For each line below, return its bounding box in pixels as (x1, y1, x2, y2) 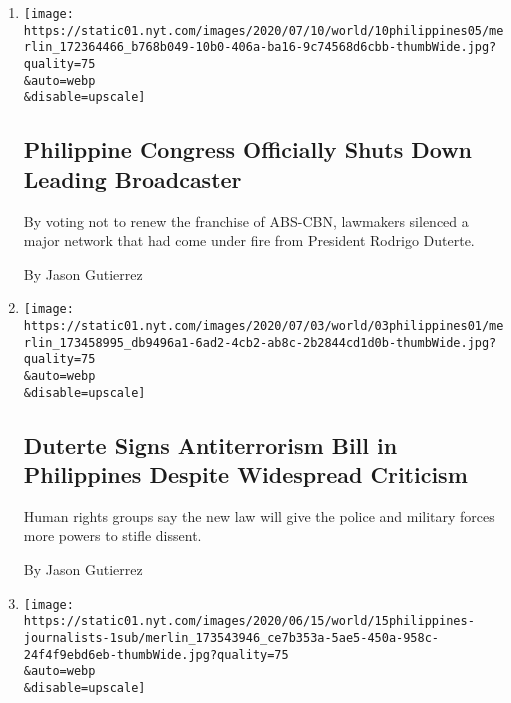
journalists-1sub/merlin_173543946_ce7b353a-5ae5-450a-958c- (23, 630, 440, 645)
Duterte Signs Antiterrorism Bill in (23, 429, 398, 460)
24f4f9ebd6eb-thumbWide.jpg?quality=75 (23, 647, 289, 662)
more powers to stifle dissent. (23, 525, 202, 546)
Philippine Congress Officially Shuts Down (23, 134, 472, 165)
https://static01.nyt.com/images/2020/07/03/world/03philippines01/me (23, 318, 504, 333)
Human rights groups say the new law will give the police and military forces (23, 505, 495, 526)
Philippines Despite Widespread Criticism (23, 459, 468, 490)
